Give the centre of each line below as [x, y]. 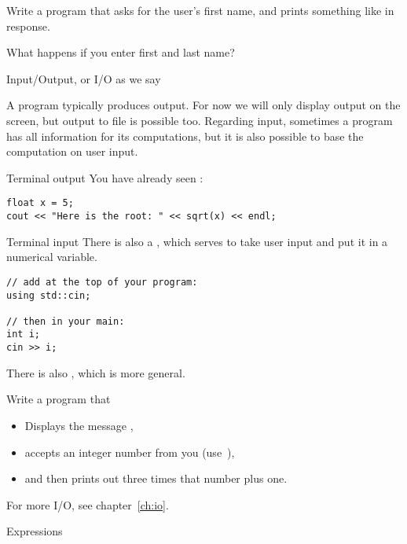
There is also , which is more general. [96, 372]
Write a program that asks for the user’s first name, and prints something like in [200, 10]
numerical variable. [52, 257]
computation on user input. [72, 151]
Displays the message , [79, 425]
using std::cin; [49, 295]
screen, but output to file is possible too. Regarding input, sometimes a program [200, 120]
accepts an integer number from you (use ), [130, 452]
